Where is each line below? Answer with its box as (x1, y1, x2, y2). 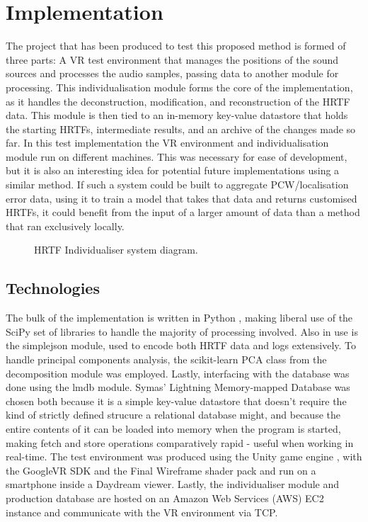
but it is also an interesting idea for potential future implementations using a (6, 163, 340, 178)
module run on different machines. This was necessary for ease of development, (6, 149, 347, 164)
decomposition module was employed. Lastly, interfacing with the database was (6, 365, 350, 380)
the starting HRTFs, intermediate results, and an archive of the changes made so (6, 121, 356, 136)
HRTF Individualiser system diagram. (34, 242, 198, 257)
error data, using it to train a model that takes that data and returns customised (6, 191, 357, 205)
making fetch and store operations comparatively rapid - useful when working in (6, 435, 354, 450)
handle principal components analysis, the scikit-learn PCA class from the (6, 352, 327, 367)
